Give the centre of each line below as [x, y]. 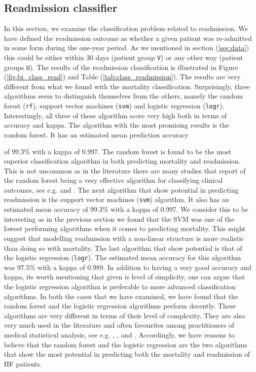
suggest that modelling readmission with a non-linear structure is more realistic [124, 238]
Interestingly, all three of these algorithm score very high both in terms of [115, 115]
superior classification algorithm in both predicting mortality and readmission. [122, 161]
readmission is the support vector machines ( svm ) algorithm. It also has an [117, 199]
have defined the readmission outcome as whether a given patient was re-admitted [128, 38]
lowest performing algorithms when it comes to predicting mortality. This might [125, 228]
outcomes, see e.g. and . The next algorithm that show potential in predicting [121, 189]
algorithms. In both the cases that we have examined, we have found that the [121, 296]
